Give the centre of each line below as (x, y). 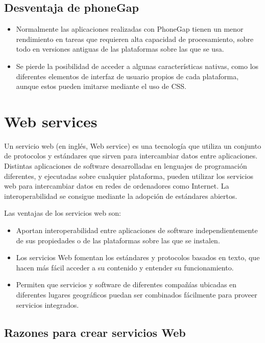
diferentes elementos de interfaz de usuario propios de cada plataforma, (127, 76)
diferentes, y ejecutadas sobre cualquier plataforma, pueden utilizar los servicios (129, 176)
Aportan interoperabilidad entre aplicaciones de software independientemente (137, 230)
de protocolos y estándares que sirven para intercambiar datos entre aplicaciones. (131, 156)
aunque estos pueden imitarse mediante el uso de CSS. (101, 86)
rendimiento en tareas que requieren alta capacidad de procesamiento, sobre (135, 39)
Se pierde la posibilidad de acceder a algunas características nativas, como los (137, 66)
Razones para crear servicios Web (95, 332)
